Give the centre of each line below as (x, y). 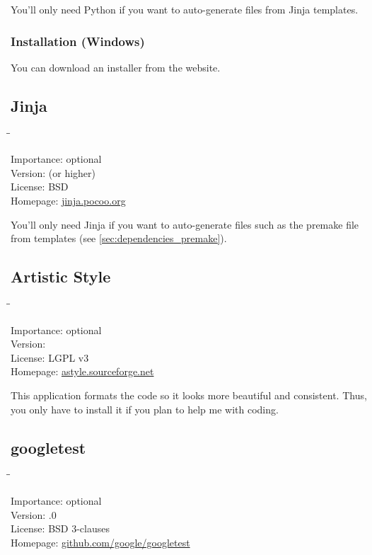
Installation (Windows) (78, 41)
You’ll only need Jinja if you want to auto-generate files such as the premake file (185, 224)
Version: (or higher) (53, 172)
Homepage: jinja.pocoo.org (68, 200)
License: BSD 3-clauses (60, 528)
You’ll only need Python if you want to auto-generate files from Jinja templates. (185, 9)
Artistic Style (61, 276)
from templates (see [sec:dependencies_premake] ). (119, 238)
